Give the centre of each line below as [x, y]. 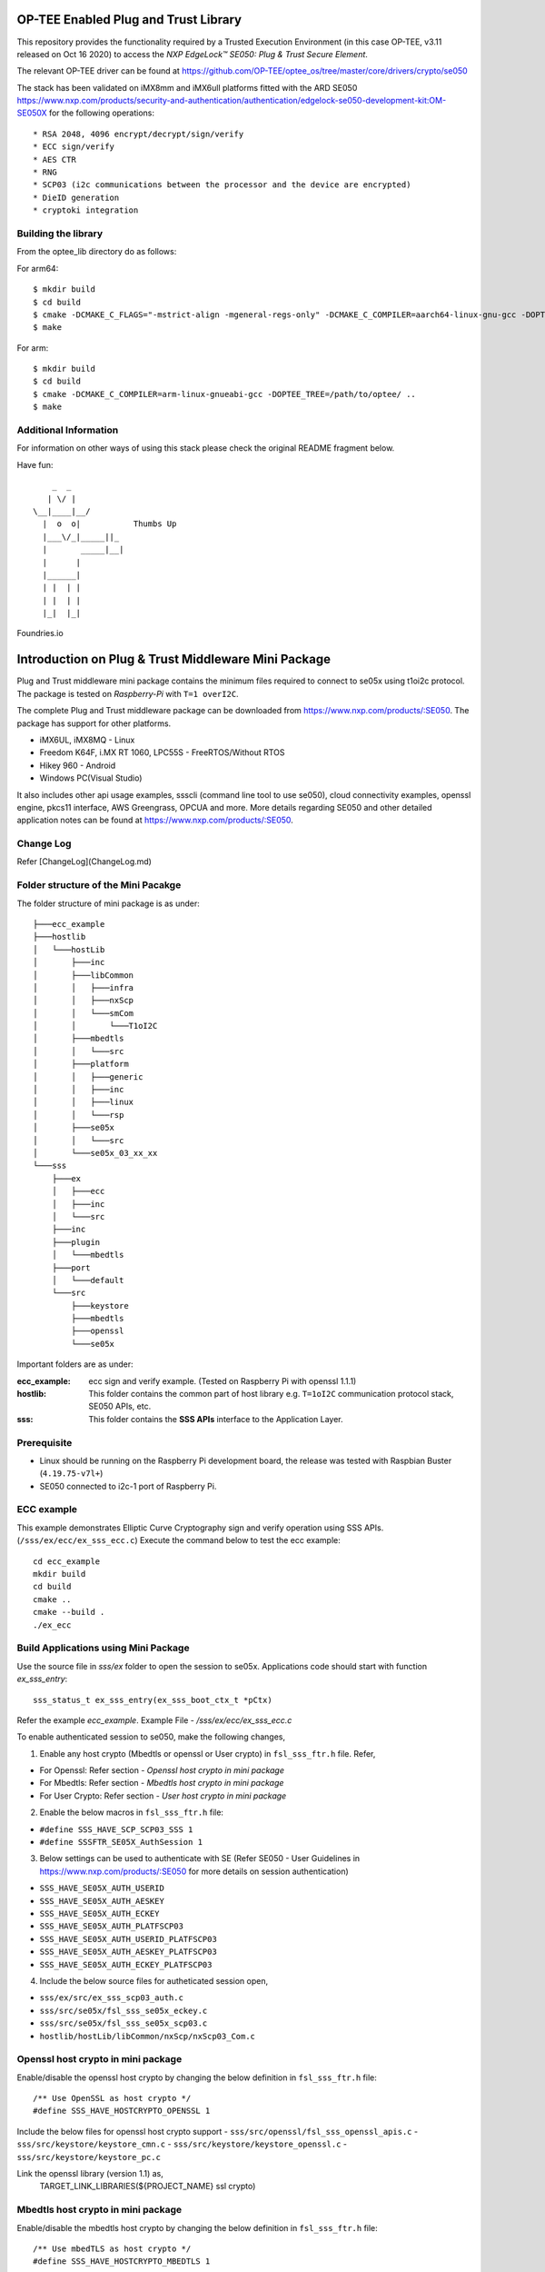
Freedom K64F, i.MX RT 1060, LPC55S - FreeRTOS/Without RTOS [162, 752]
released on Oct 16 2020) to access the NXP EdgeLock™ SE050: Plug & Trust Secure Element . [192, 54]
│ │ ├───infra [84, 987]
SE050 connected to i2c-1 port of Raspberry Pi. [128, 1486]
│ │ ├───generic [88, 1076]
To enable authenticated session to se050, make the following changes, [151, 1737]
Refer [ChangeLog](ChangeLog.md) [84, 862]
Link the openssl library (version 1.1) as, [90, 2173]
